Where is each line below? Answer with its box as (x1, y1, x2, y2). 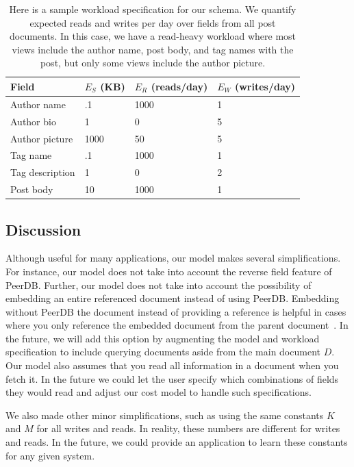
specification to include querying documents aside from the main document (5, 344, 320, 359)
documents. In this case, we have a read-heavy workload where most (10, 29, 296, 43)
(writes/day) (234, 79, 296, 93)
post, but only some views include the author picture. (40, 55, 266, 70)
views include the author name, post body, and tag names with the (12, 42, 294, 56)
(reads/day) (151, 79, 208, 93)
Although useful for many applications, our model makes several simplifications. (5, 251, 341, 265)
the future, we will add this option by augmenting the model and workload (5, 331, 320, 345)
